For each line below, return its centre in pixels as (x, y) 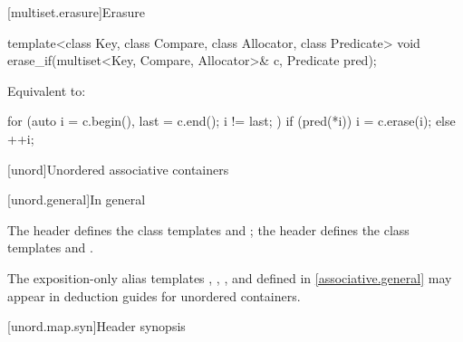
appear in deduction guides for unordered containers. (154, 295)
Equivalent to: (47, 90)
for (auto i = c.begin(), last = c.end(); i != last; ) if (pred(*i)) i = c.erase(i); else (231, 121)
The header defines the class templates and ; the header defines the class (208, 229)
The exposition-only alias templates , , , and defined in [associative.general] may (230, 277)
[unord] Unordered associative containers (118, 169)
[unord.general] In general (77, 199)
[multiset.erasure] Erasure (76, 12)
